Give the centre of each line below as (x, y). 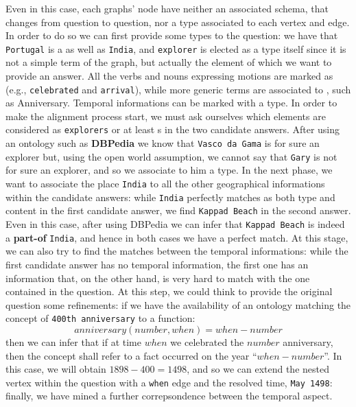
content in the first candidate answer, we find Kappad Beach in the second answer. (178, 210)
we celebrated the (207, 341)
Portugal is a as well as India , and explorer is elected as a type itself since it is (176, 48)
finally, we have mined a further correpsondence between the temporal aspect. (169, 396)
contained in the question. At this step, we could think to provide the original (169, 291)
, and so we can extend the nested (258, 369)
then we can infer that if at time (73, 341)
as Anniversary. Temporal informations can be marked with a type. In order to (171, 103)
